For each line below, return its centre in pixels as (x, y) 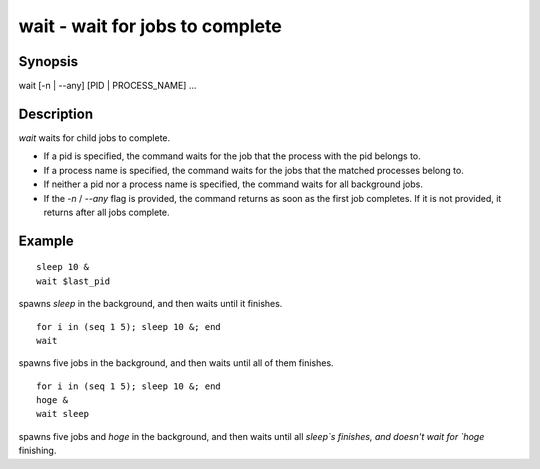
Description (56, 113)
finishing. (37, 451)
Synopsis (48, 61)
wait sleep (63, 414)
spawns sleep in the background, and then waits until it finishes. (150, 304)
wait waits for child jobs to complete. (94, 137)
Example (46, 240)
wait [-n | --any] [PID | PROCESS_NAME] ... (107, 86)
